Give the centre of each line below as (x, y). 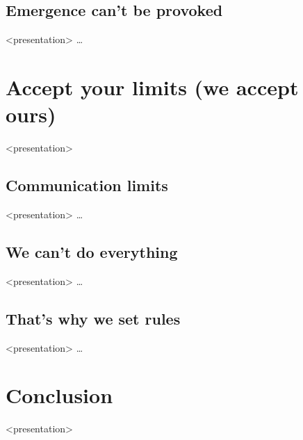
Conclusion (59, 395)
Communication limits (87, 185)
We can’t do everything (92, 251)
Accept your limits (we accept (152, 87)
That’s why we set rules (93, 318)
